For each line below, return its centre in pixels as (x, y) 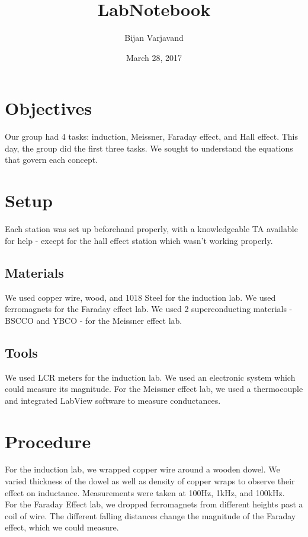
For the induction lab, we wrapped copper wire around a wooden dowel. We (142, 469)
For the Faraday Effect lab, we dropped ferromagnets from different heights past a (154, 504)
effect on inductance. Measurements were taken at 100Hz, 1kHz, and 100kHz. (145, 492)
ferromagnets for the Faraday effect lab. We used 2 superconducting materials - (149, 309)
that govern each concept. (52, 160)
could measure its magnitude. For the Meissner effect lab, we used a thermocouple (154, 389)
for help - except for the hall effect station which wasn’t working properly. (139, 240)
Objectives (48, 108)
